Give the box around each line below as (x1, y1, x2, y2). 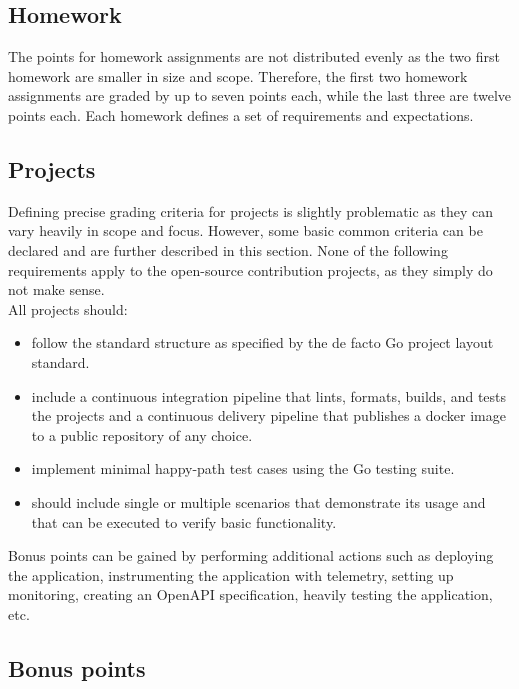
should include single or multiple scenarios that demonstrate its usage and (31, 491, 486, 512)
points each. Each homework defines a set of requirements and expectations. (8, 104, 474, 125)
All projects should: (8, 298, 128, 319)
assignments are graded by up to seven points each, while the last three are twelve (8, 85, 511, 106)
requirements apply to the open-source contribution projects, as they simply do (8, 259, 493, 280)
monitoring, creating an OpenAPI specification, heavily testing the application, (8, 584, 493, 605)
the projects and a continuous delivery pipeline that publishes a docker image (31, 405, 506, 426)
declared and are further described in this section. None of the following (8, 239, 448, 260)
